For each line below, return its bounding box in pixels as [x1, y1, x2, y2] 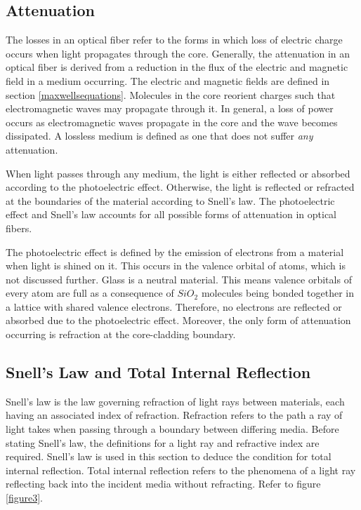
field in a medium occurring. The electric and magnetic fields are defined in [6, 73, 330, 88]
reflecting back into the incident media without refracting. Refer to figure [6, 476, 321, 491]
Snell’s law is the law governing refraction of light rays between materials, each [6, 394, 345, 408]
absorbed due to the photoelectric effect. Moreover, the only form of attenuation [6, 313, 351, 328]
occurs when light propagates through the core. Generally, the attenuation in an [6, 46, 350, 60]
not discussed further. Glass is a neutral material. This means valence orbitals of [6, 271, 352, 286]
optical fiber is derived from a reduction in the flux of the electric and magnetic [6, 60, 348, 74]
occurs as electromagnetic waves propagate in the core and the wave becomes [6, 114, 338, 129]
